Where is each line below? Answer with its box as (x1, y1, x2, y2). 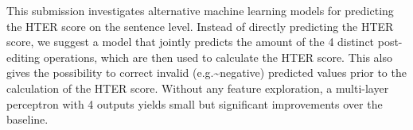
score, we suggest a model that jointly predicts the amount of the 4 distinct (6, 33, 375, 50)
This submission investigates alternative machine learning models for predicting (6, 2, 394, 18)
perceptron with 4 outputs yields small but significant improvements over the (6, 95, 383, 112)
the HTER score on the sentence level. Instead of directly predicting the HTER (6, 17, 394, 34)
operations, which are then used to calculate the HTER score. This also (43, 48, 393, 65)
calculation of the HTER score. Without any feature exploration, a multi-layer (6, 79, 389, 96)
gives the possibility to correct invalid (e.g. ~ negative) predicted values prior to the (6, 64, 407, 81)
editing (6, 48, 41, 65)
